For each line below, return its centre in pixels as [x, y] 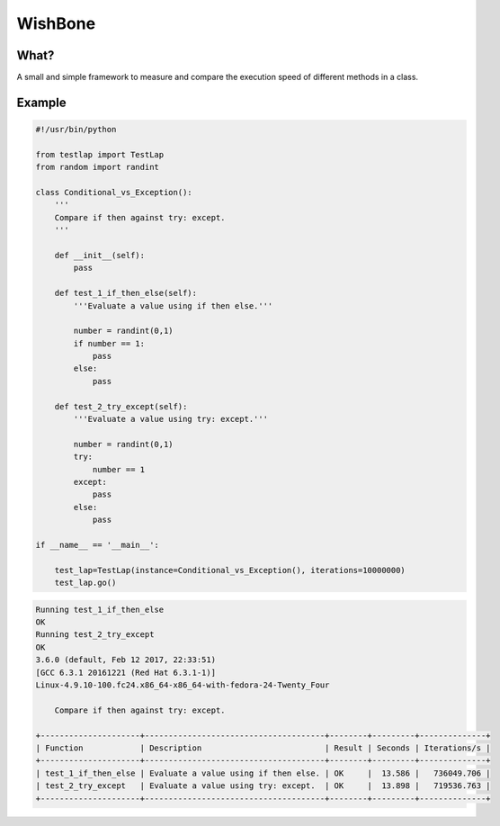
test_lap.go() [85, 583]
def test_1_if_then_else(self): [126, 293]
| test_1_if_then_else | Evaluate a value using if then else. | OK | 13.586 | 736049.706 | [263, 773]
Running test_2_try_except [95, 635]
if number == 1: [109, 343]
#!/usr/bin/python [76, 130]
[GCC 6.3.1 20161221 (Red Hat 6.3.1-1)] [125, 672]
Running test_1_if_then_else [100, 609]
